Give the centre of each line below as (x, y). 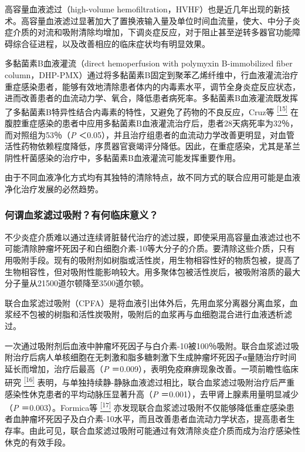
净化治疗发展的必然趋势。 (54, 188)
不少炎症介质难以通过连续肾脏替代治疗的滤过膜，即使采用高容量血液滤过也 (148, 237)
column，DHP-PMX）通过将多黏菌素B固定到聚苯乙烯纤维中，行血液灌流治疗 (152, 74)
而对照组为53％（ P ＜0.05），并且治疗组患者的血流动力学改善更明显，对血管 (150, 134)
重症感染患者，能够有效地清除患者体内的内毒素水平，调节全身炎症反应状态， (152, 86)
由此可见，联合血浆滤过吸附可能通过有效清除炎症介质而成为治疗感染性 (165, 430)
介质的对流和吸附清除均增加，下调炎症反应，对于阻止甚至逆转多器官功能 (152, 32)
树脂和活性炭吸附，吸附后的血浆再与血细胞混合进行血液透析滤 (173, 314)
